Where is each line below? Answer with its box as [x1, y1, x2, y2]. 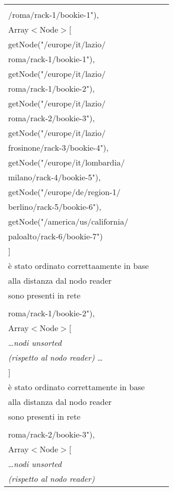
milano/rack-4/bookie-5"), [8, 171, 101, 183]
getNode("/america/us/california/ [8, 215, 128, 227]
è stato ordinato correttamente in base [8, 381, 145, 393]
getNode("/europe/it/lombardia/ [8, 156, 125, 168]
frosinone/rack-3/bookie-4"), [8, 142, 109, 153]
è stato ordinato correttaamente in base [8, 260, 149, 271]
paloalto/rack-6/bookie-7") [8, 230, 103, 242]
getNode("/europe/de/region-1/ [8, 186, 121, 198]
